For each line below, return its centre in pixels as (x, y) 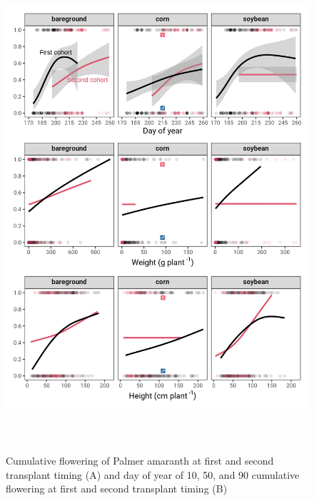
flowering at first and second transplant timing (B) (117, 489)
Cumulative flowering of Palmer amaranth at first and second (140, 460)
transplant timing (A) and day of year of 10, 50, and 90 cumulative (153, 474)
